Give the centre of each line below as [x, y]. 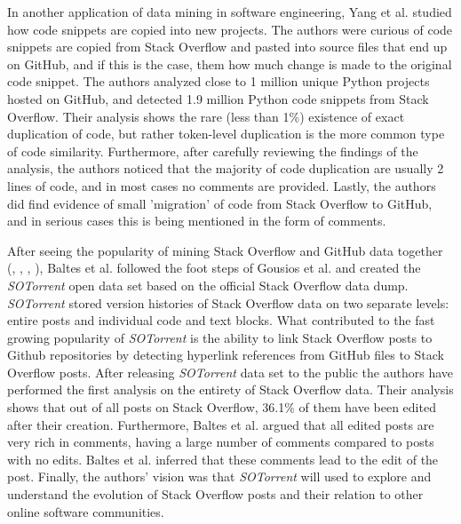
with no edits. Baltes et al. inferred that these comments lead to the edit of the [223, 459]
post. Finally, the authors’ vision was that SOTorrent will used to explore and [219, 476]
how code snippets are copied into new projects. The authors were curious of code [230, 29]
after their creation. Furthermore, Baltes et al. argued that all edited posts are [221, 424]
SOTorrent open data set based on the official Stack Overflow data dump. [208, 285]
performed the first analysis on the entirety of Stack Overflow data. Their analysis [230, 389]
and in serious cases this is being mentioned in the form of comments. [197, 221]
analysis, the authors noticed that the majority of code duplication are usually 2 [226, 168]
